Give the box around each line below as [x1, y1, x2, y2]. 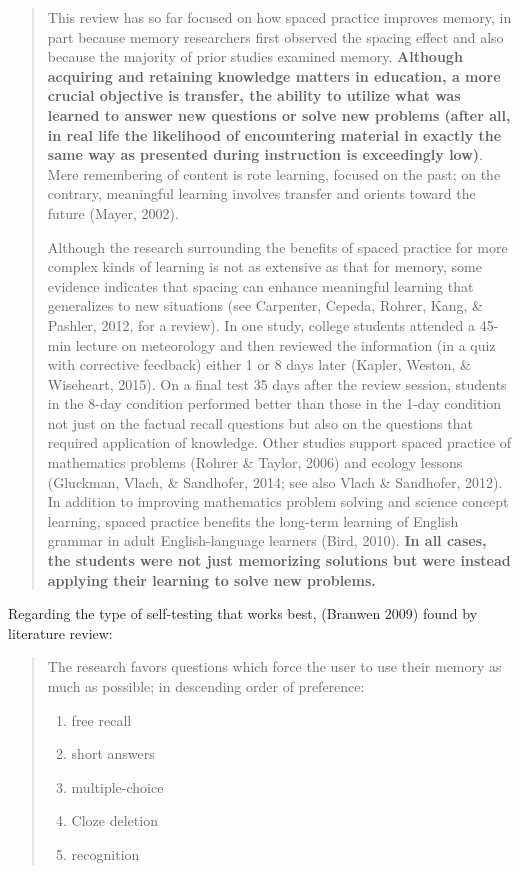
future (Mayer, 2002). [47, 202, 179, 223]
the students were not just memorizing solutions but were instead [47, 550, 511, 571]
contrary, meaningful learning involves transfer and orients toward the [47, 183, 476, 204]
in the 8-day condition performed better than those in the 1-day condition [47, 393, 502, 414]
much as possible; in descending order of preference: [47, 676, 365, 696]
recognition [71, 843, 140, 864]
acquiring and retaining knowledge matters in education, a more [47, 65, 501, 86]
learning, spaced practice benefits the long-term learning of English [47, 510, 459, 531]
